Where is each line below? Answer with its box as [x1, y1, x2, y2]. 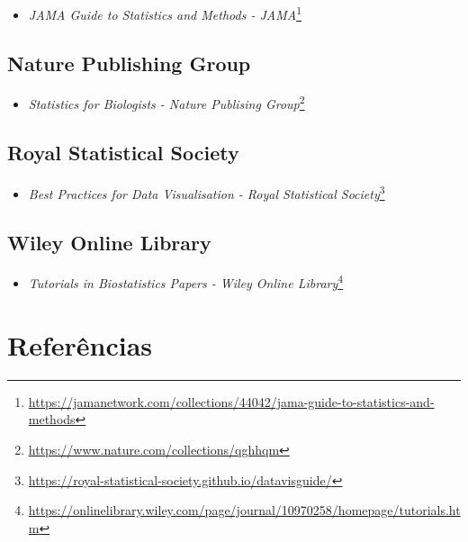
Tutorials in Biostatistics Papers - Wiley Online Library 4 [28, 271, 344, 293]
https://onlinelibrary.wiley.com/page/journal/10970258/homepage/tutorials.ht [28, 501, 461, 519]
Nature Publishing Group [7, 49, 251, 77]
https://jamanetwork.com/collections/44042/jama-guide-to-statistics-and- [28, 392, 435, 411]
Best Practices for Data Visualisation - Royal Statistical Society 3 [28, 181, 385, 203]
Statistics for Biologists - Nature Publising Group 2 [28, 92, 305, 113]
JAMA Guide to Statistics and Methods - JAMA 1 [28, 3, 301, 23]
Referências [7, 326, 153, 363]
